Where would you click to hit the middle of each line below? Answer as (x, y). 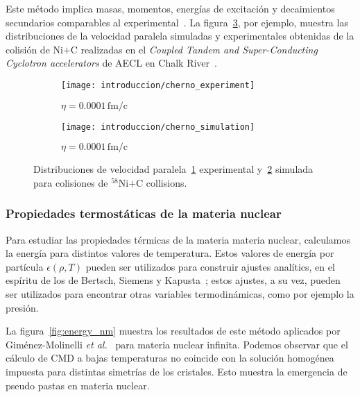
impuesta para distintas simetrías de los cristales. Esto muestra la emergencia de (177, 372)
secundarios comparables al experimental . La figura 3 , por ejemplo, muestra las (177, 22)
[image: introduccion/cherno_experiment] (158, 85)
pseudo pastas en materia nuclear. (78, 385)
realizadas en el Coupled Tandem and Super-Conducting (199, 49)
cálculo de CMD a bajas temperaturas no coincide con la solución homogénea (170, 358)
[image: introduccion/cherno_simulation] (158, 127)
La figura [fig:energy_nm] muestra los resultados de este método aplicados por (173, 331)
